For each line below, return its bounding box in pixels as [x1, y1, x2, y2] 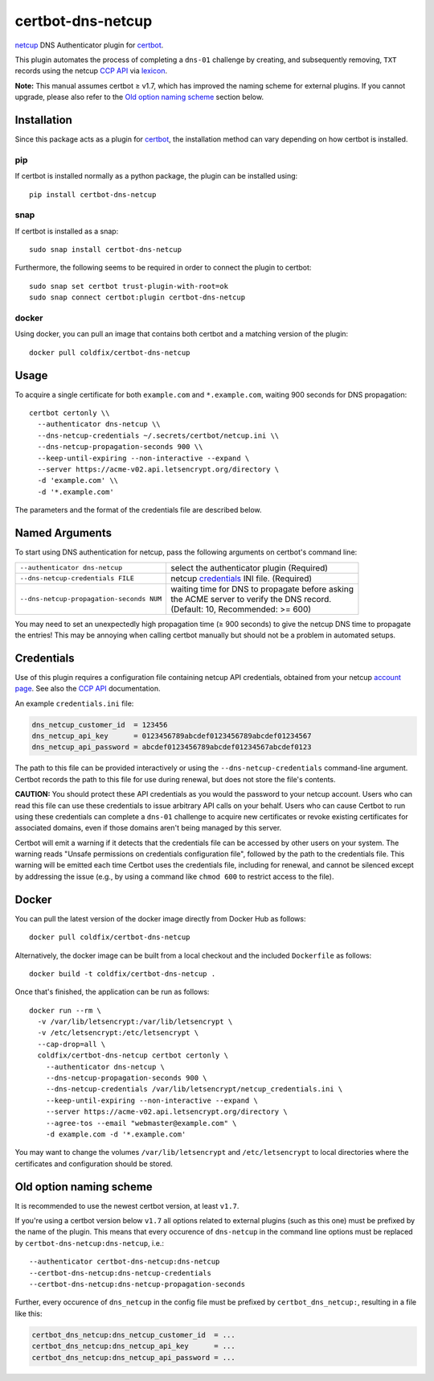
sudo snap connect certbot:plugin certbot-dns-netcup [29, 293, 245, 302]
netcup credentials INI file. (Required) [170, 572, 313, 583]
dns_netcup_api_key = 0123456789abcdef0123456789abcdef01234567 [31, 731, 312, 740]
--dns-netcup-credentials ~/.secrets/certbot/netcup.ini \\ [37, 431, 280, 440]
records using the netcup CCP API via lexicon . [14, 66, 168, 76]
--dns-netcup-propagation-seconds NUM [19, 595, 162, 603]
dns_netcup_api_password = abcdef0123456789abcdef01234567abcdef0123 [31, 743, 312, 752]
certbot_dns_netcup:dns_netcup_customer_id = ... [31, 1330, 236, 1339]
